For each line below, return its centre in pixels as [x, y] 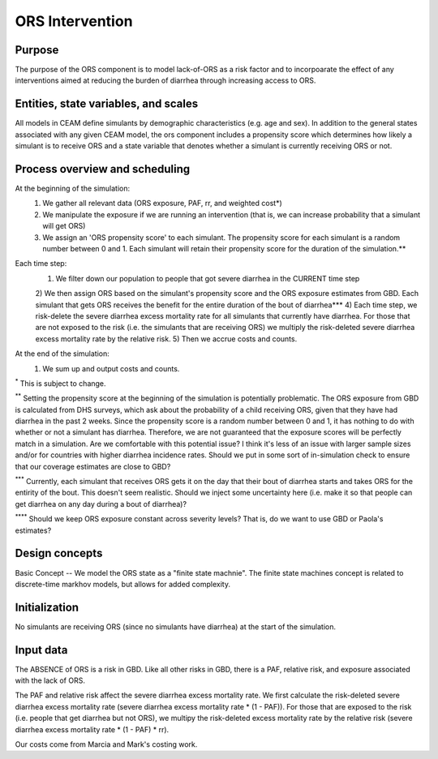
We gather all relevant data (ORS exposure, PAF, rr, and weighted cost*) [163, 204]
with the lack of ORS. [50, 680]
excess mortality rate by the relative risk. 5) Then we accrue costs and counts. [166, 339]
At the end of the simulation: [62, 354]
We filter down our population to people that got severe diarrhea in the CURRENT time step [208, 278]
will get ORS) [64, 226]
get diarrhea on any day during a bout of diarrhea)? [101, 504]
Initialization [47, 607]
